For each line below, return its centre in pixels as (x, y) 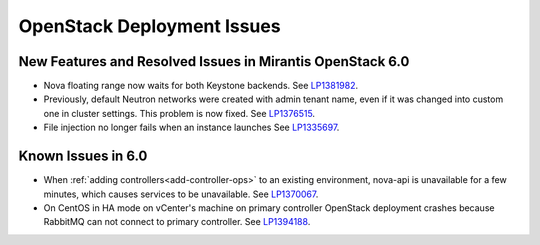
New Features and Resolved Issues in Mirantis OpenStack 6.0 (214, 61)
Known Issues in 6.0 (83, 156)
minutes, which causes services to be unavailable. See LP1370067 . (181, 194)
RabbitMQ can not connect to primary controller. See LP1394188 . (177, 222)
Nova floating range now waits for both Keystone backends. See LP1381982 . (201, 86)
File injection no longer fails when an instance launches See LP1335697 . (191, 127)
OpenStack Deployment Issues (149, 26)
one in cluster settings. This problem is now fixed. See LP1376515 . (179, 113)
